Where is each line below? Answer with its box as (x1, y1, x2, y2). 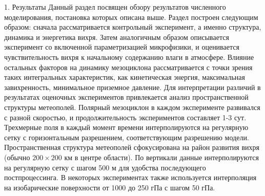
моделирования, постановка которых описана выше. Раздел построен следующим (4, 11, 258, 22)
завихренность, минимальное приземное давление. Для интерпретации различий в (4, 81, 261, 92)
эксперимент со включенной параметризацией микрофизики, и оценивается (4, 41, 239, 52)
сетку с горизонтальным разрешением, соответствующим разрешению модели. (4, 132, 249, 142)
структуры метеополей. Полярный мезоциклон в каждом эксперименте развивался (4, 101, 260, 112)
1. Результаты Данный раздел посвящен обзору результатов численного (4, 2, 226, 12)
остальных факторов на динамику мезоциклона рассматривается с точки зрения (4, 61, 253, 72)
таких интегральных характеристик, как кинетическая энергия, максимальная (4, 72, 245, 82)
